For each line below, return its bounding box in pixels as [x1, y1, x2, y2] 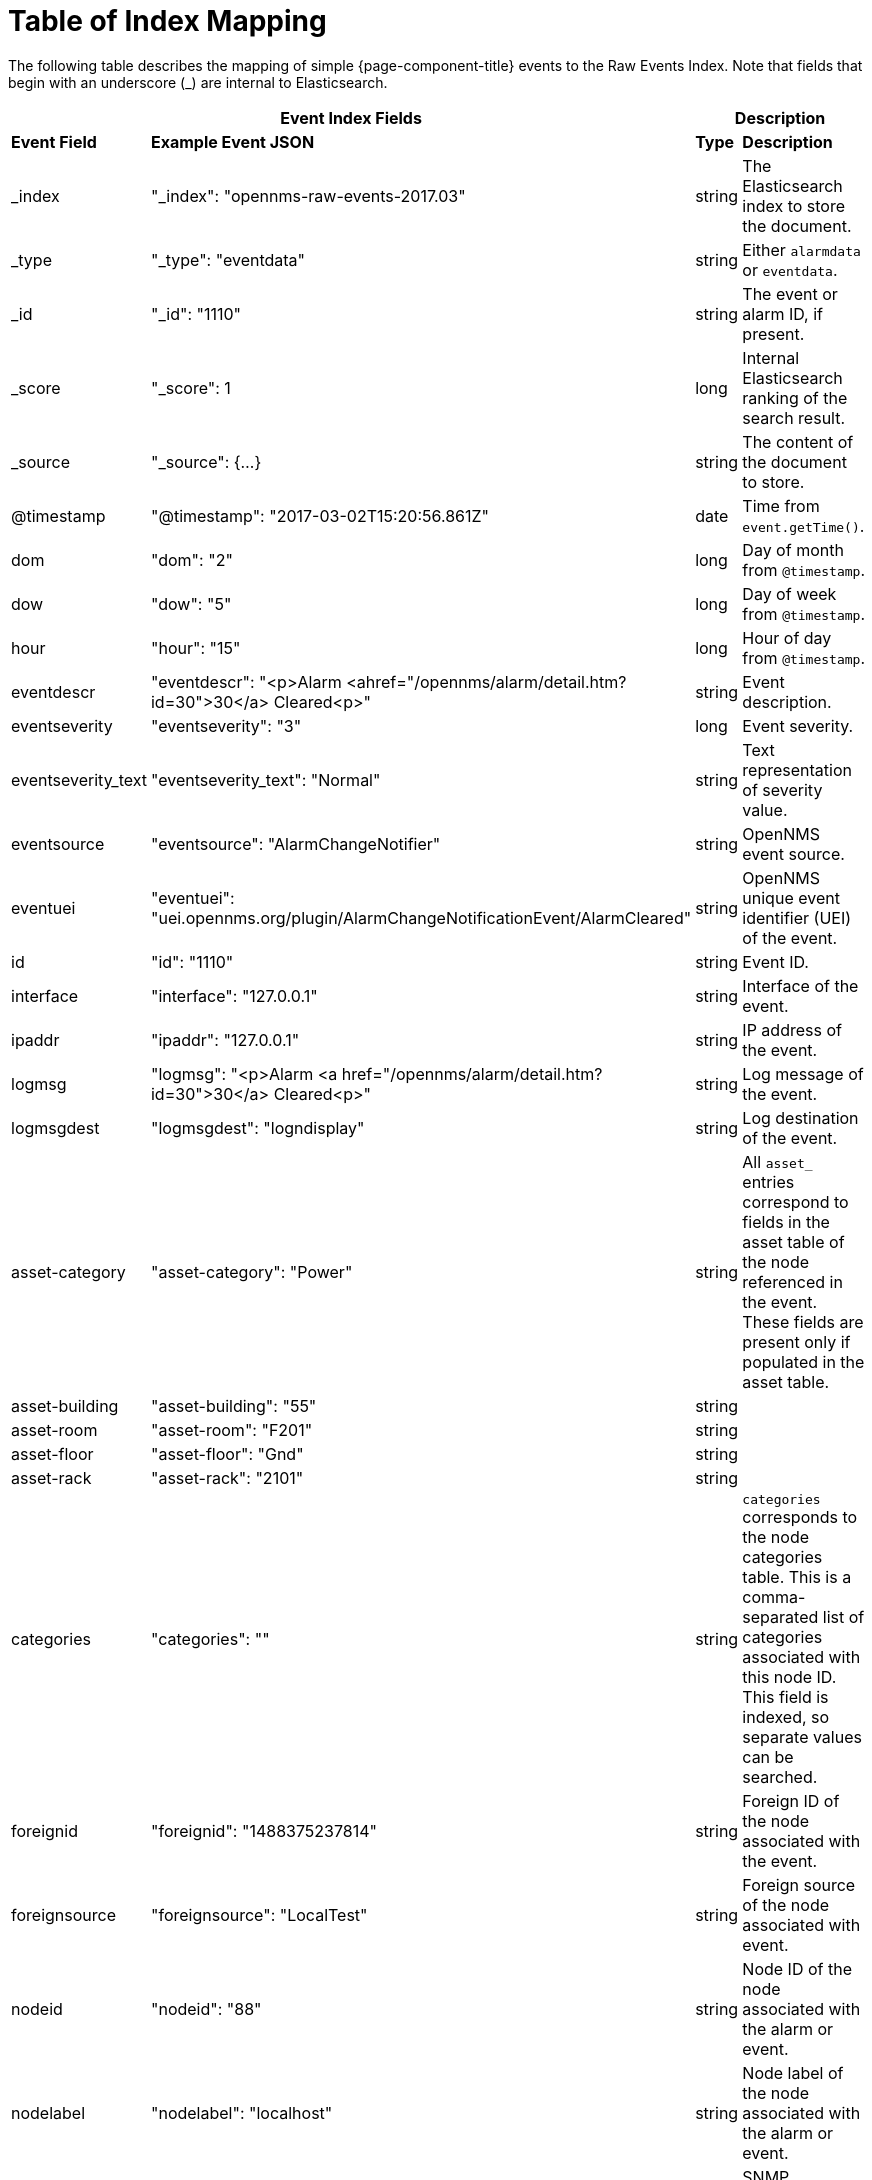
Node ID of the [742, 1958, 852, 1979]
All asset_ [742, 1151, 813, 1172]
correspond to [742, 1191, 849, 1212]
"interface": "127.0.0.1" [150, 985, 318, 1006]
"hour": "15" [150, 637, 241, 658]
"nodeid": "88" [150, 1998, 262, 2019]
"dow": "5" [150, 593, 232, 614]
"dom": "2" [150, 549, 233, 570]
